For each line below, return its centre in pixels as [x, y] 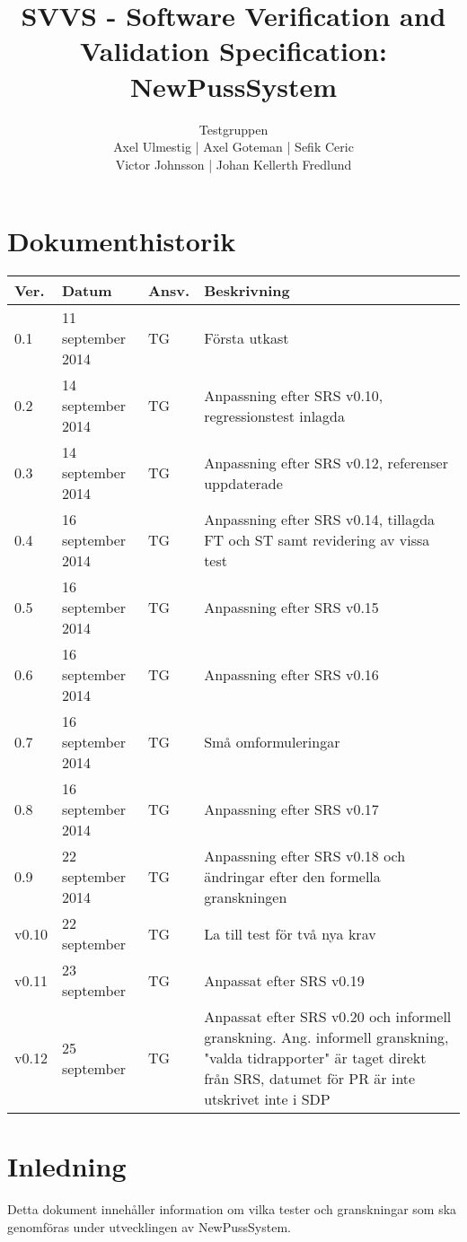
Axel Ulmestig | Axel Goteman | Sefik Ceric [233, 147]
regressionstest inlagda [275, 415]
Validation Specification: [233, 51]
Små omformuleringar [272, 742]
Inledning [67, 1166]
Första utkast [247, 338]
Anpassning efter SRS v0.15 [291, 608]
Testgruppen [233, 129]
